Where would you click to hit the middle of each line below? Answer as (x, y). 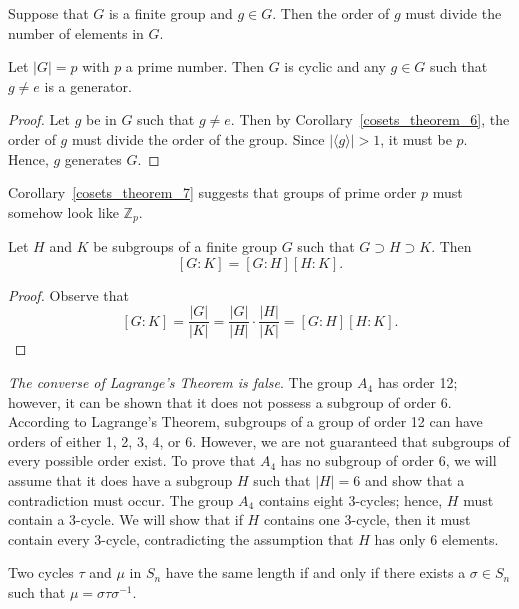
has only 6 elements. (436, 538)
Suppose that (48, 13)
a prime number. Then (194, 66)
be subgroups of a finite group (185, 246)
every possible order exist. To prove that (132, 460)
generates (93, 158)
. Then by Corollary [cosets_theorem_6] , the (370, 119)
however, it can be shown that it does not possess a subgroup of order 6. (230, 401)
